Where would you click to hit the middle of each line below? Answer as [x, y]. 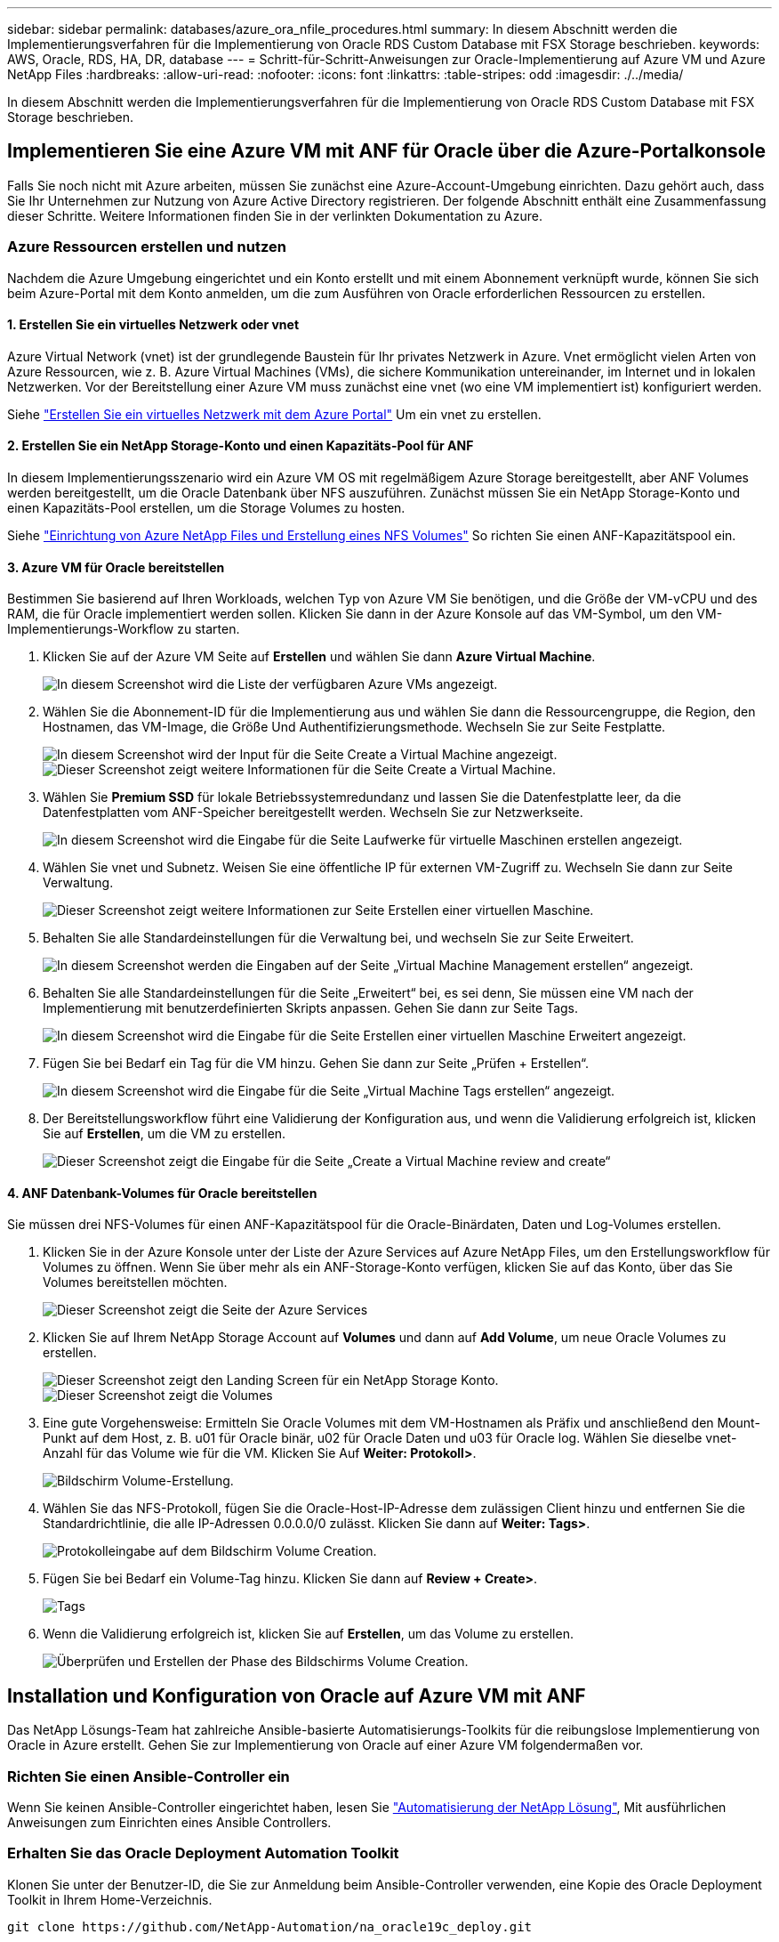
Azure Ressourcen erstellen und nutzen [147, 247]
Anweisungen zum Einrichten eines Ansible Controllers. [169, 1823]
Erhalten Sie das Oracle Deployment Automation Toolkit [203, 1853]
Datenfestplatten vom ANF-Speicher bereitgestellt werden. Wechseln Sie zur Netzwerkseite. [313, 813]
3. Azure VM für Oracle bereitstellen [116, 567]
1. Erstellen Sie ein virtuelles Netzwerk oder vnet [153, 325]
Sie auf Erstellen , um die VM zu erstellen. [165, 1134]
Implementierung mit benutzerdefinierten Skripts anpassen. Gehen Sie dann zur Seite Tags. [311, 1008]
